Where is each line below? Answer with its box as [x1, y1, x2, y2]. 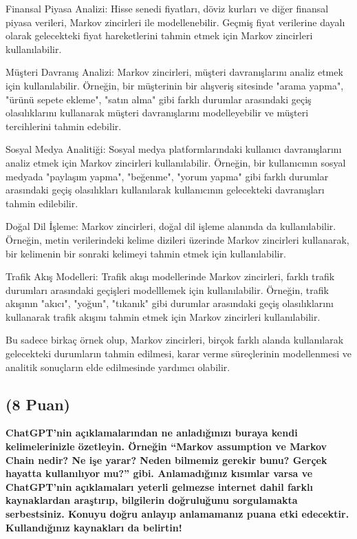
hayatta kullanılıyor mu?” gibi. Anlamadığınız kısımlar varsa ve [6, 466, 313, 480]
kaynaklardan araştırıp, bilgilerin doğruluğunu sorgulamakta [6, 493, 298, 507]
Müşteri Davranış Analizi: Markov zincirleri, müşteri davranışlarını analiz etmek [6, 65, 343, 79]
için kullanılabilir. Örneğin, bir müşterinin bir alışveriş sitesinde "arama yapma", [6, 78, 344, 92]
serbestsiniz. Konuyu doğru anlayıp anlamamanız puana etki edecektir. [6, 507, 349, 521]
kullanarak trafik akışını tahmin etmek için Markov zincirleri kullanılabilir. [6, 309, 321, 324]
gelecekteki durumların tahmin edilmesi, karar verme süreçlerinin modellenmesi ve [6, 346, 351, 361]
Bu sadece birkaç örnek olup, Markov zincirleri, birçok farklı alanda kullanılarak [6, 332, 344, 347]
